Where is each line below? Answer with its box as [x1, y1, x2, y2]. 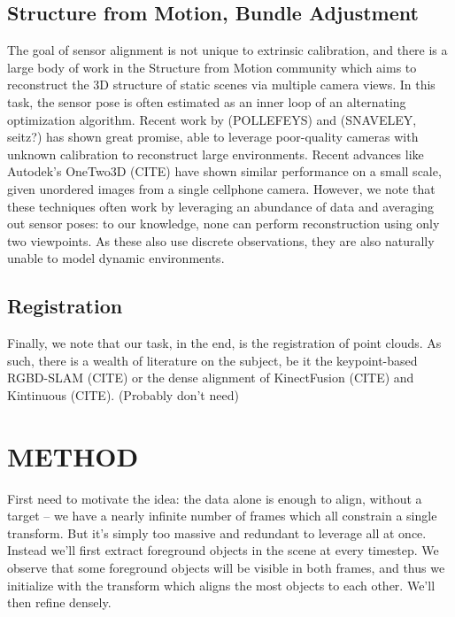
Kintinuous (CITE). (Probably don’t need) [7, 385, 239, 404]
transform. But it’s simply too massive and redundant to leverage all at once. [7, 523, 427, 542]
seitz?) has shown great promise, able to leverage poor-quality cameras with [7, 127, 419, 146]
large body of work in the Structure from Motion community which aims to [7, 58, 417, 76]
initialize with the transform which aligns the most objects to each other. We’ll [7, 575, 436, 594]
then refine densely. [7, 593, 112, 612]
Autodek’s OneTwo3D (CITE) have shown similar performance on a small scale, [7, 162, 442, 181]
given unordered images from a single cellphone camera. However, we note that [7, 179, 436, 197]
